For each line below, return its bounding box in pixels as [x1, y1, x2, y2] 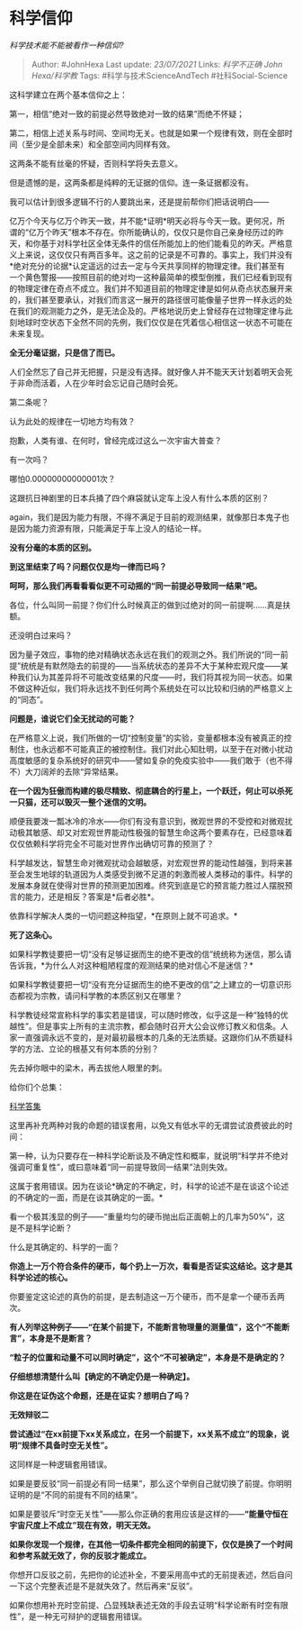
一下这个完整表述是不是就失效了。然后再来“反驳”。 [9, 1580, 198, 1591]
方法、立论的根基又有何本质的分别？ [24, 1043, 159, 1054]
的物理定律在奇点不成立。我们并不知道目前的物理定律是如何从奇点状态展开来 [9, 283, 293, 294]
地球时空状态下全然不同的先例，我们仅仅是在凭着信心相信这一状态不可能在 [16, 316, 293, 327]
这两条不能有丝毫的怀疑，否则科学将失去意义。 [9, 158, 182, 168]
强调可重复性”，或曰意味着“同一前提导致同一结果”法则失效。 [9, 1161, 233, 1172]
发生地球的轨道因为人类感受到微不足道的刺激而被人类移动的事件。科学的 [24, 869, 293, 879]
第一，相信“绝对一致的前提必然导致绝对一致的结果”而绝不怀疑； [9, 108, 245, 119]
